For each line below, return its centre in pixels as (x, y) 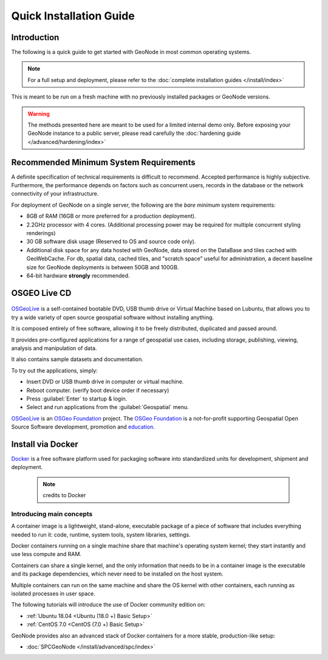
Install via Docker (45, 444)
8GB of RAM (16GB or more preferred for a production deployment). (111, 216)
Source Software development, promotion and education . (83, 427)
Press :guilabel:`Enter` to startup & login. (77, 399)
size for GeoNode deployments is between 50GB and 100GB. (103, 267)
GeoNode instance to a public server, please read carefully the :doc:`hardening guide (134, 133)
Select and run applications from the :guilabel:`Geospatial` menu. (108, 407)
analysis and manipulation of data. (54, 348)
